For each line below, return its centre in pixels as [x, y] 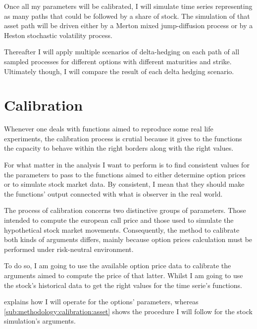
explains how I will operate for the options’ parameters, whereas [101, 302]
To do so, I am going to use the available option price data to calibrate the [118, 266]
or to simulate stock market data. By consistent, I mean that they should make [124, 184]
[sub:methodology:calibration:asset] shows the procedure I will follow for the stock [128, 311]
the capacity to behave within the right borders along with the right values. [119, 148]
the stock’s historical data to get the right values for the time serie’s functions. [123, 285]
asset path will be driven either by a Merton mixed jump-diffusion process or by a [128, 25]
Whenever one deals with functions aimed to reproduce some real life [109, 129]
